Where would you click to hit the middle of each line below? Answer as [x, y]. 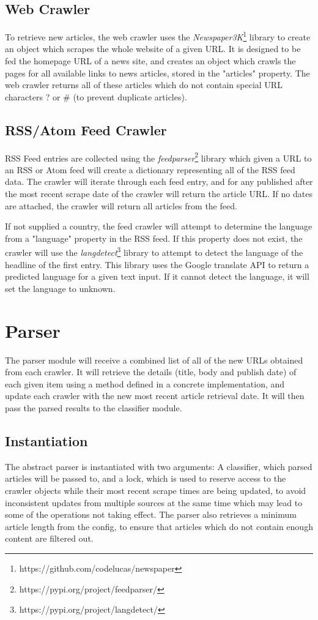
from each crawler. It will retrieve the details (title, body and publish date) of [151, 372]
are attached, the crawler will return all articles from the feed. [121, 205]
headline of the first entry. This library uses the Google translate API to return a [157, 264]
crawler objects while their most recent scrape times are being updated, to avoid [156, 490]
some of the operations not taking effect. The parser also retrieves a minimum [151, 514]
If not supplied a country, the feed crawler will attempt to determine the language [159, 226]
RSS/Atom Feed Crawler [86, 129]
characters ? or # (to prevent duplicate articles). [96, 96]
